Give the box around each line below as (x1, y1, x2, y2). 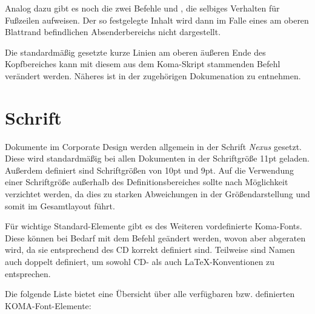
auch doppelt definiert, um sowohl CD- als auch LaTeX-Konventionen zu (5, 255, 275, 268)
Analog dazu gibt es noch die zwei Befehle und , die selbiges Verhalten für (5, 2, 280, 14)
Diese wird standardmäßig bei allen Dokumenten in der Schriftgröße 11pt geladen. (5, 152, 310, 165)
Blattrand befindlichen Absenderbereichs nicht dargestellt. (5, 25, 221, 38)
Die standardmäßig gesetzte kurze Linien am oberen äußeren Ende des (5, 45, 266, 58)
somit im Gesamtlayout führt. (5, 199, 115, 212)
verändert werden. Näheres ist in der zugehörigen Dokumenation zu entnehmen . (5, 69, 301, 82)
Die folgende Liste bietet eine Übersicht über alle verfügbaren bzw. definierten (5, 287, 295, 300)
